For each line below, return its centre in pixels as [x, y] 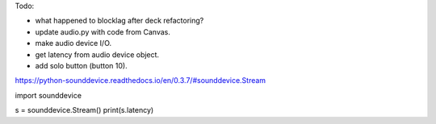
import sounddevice [48, 95]
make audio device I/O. [73, 43]
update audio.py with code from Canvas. [103, 31]
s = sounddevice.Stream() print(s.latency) [84, 110]
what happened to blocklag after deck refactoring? [119, 21]
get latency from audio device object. [97, 54]
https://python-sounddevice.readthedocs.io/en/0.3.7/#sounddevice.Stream [140, 81]
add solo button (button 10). [82, 65]
